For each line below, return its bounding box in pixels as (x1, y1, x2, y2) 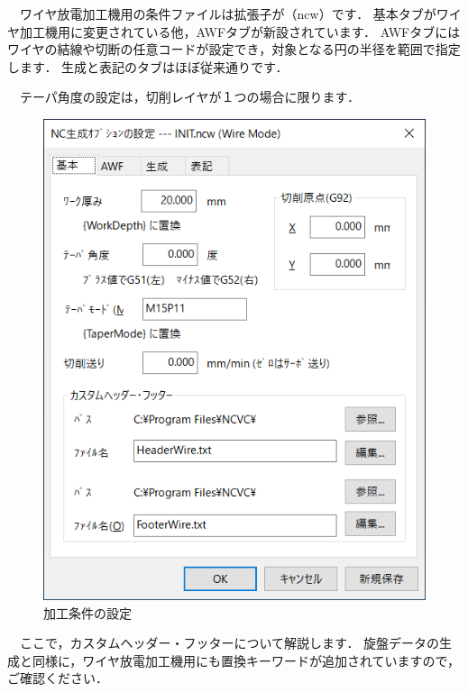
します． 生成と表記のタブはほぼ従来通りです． (7, 57, 289, 76)
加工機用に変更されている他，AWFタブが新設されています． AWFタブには (19, 22, 461, 41)
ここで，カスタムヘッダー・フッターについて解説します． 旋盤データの (19, 633, 440, 652)
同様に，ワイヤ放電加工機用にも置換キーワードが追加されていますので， (32, 651, 460, 669)
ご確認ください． (7, 669, 108, 687)
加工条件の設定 (43, 603, 132, 622)
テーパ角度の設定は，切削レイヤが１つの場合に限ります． (19, 87, 360, 106)
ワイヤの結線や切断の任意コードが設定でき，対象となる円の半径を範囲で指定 (7, 40, 461, 59)
